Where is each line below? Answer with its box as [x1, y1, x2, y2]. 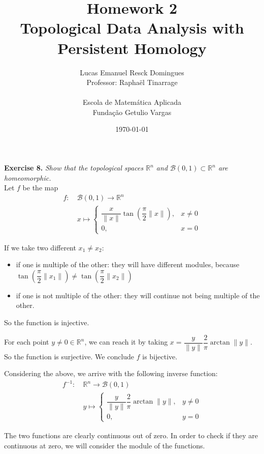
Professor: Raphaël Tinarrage [86, 77, 178, 88]
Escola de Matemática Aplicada [83, 97, 181, 107]
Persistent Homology [57, 37, 207, 58]
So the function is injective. [4, 317, 89, 327]
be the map [22, 182, 58, 193]
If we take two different [4, 242, 76, 252]
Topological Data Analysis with [20, 17, 244, 38]
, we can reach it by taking [84, 336, 168, 347]
